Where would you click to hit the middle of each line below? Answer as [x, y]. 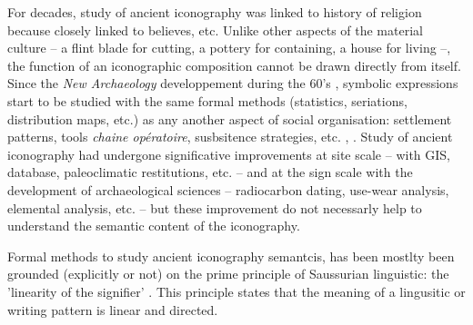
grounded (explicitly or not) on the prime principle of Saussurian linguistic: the [228, 274]
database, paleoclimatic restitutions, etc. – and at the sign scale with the [210, 172]
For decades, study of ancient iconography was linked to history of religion [215, 12]
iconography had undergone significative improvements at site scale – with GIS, [229, 154]
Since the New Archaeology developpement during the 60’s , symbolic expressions [233, 83]
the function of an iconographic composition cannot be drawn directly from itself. [234, 65]
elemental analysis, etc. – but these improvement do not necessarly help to [215, 207]
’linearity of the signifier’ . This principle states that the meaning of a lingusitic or [236, 291]
